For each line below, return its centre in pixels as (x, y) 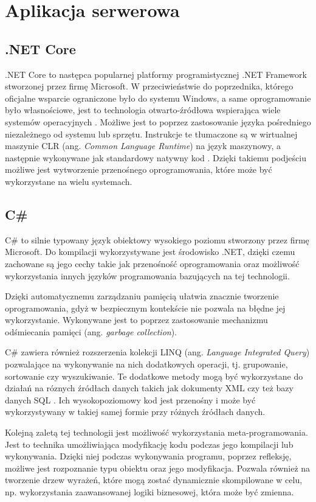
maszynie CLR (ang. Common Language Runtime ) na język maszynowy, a (143, 146)
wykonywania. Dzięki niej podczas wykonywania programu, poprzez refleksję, (148, 456)
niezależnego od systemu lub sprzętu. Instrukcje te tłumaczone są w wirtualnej (151, 134)
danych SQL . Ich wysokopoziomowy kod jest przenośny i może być (130, 399)
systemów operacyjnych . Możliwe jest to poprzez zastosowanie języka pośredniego (158, 121)
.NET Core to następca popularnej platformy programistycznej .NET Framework (156, 74)
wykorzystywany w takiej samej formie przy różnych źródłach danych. (135, 412)
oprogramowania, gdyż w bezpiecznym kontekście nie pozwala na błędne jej (145, 308)
